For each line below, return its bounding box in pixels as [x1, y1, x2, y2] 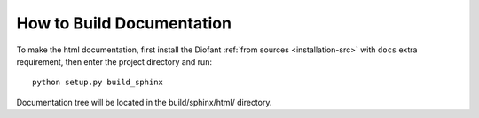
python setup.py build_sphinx [32, 77, 164, 88]
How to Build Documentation [16, 13, 232, 33]
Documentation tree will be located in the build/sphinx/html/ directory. [16, 97, 272, 107]
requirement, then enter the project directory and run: [16, 56, 213, 67]
